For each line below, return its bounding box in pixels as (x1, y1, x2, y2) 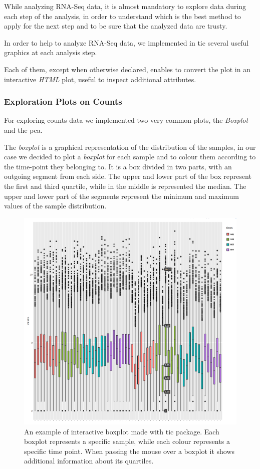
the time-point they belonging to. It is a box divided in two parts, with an (4, 161, 232, 171)
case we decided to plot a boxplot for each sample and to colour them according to (4, 151, 256, 162)
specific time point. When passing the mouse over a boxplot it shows (24, 445, 235, 456)
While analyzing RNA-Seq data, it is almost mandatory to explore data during (4, 1, 246, 11)
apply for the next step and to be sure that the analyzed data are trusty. (4, 21, 227, 31)
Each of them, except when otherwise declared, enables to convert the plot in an (4, 64, 250, 74)
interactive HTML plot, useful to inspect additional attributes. (4, 74, 196, 84)
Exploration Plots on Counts (4, 95, 122, 108)
